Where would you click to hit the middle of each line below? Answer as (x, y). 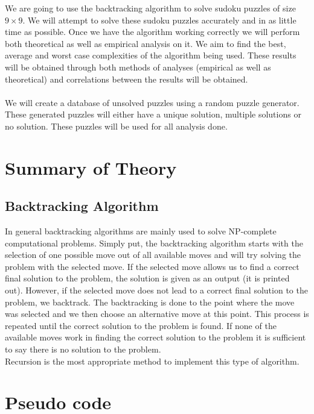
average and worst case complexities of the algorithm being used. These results (151, 55)
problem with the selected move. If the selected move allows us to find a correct (152, 266)
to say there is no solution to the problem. (83, 349)
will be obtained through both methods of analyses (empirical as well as (138, 67)
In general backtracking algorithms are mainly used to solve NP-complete (141, 231)
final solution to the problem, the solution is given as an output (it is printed (147, 278)
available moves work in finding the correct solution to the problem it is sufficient (155, 337)
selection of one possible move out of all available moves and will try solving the (153, 255)
